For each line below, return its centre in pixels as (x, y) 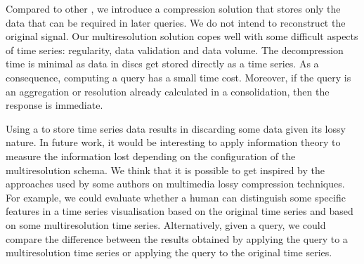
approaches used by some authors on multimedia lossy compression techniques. (175, 184)
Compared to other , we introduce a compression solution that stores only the (173, 8)
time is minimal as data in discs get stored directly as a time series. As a (162, 64)
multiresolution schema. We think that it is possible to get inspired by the (165, 170)
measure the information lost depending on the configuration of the (151, 156)
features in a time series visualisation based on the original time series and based (180, 211)
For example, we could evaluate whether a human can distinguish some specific (176, 197)
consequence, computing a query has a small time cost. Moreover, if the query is (178, 77)
